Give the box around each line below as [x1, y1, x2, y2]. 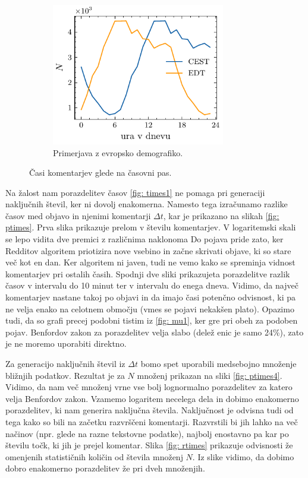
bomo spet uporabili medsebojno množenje [140, 357, 297, 370]
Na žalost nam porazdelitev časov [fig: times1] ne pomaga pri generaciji [5, 186, 265, 198]
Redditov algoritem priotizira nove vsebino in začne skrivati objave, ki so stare [5, 244, 291, 257]
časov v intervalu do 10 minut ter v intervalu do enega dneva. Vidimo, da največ [5, 279, 298, 292]
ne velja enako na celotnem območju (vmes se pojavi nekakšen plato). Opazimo [5, 302, 294, 315]
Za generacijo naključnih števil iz [5, 357, 125, 370]
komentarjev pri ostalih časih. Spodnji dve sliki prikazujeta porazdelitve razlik [5, 267, 290, 280]
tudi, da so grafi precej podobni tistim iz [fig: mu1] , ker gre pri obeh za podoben [5, 314, 298, 327]
